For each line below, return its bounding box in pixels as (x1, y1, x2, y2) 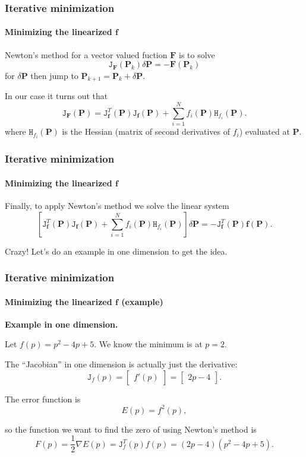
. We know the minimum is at (94, 338, 203, 350)
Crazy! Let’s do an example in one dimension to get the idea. (5, 245, 228, 257)
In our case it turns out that (5, 90, 108, 102)
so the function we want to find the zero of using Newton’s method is (5, 423, 257, 435)
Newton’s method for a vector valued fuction (5, 48, 168, 61)
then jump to (30, 69, 78, 81)
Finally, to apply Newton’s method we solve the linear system (5, 199, 229, 211)
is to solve (179, 48, 215, 61)
